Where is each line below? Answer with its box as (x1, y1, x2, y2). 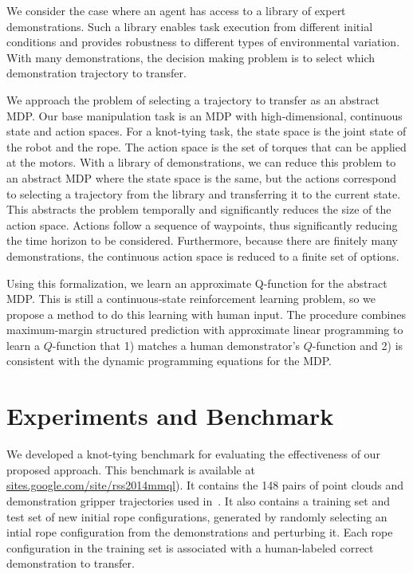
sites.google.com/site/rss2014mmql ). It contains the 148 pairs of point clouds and (6, 477, 404, 493)
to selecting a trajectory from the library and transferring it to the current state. (6, 185, 401, 202)
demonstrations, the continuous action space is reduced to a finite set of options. (6, 247, 399, 264)
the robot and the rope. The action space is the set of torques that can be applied (6, 138, 407, 155)
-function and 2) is (312, 336, 403, 353)
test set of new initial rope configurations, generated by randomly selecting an (6, 508, 387, 525)
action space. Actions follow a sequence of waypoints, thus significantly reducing (6, 216, 398, 233)
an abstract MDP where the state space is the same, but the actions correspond (6, 169, 397, 186)
